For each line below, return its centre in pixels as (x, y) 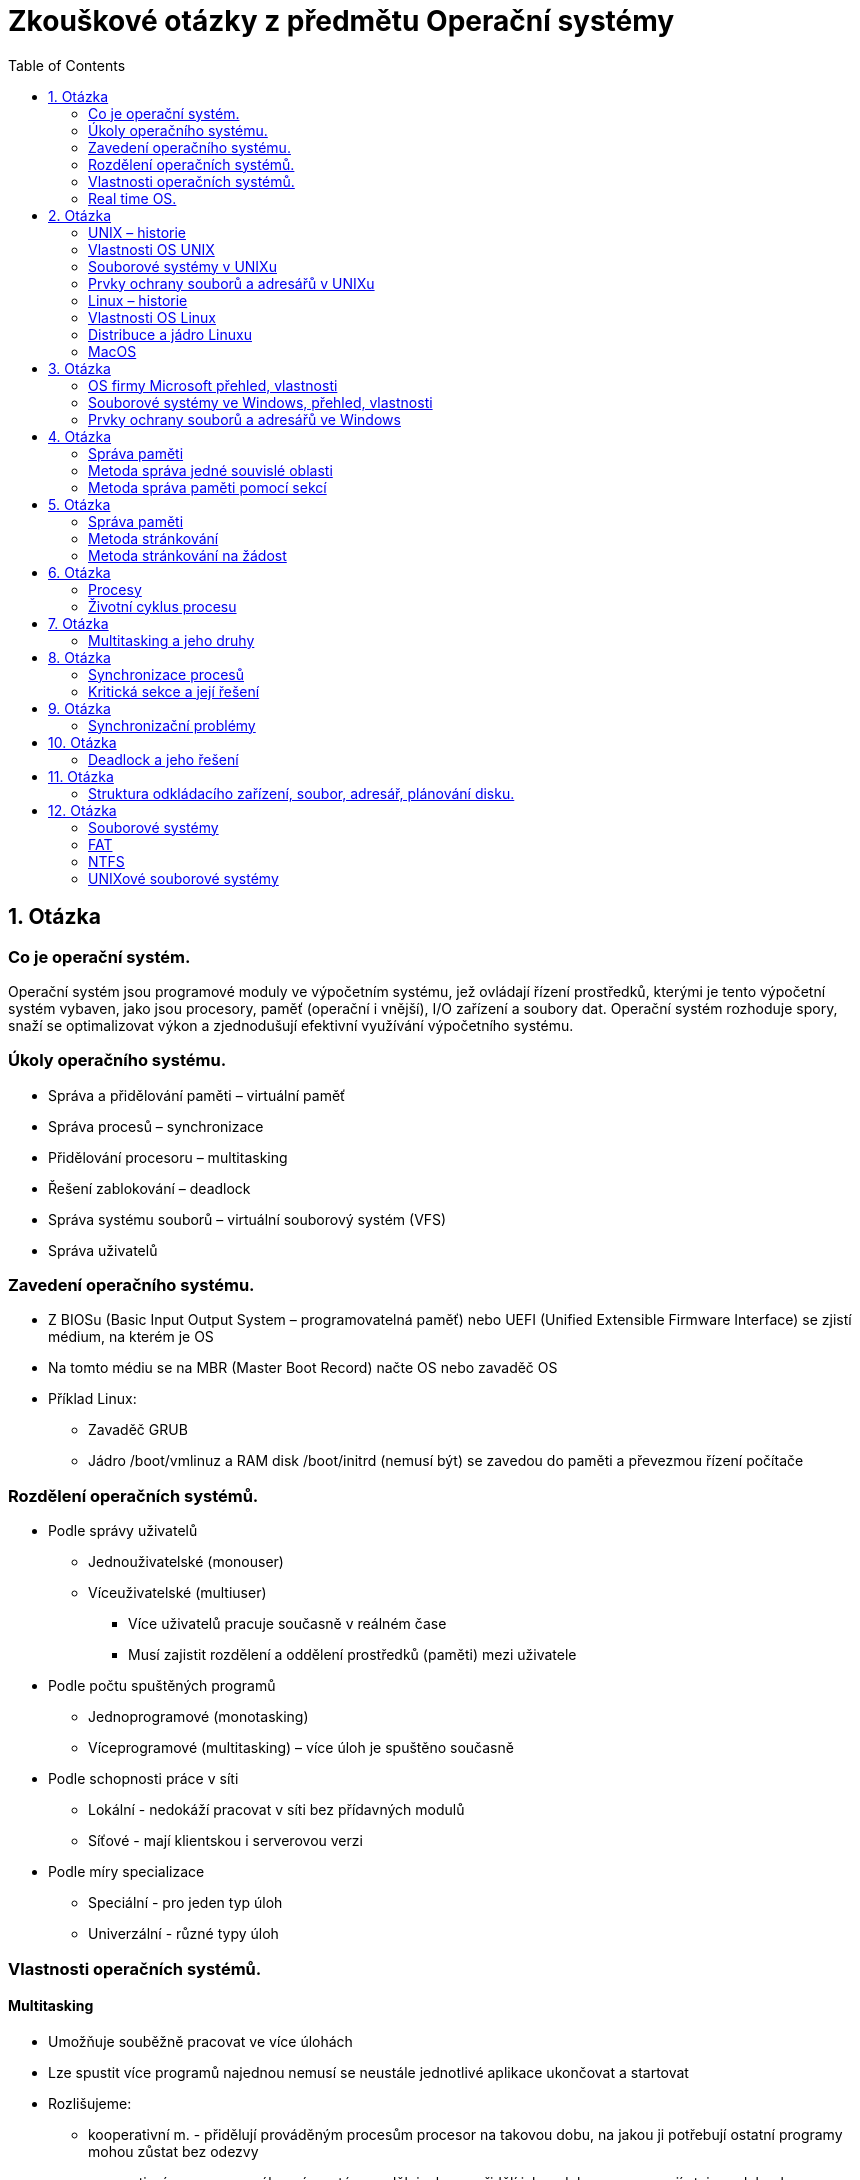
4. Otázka (80, 436)
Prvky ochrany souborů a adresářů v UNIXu (231, 283)
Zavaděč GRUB (138, 1430)
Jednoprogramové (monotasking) (198, 1717)
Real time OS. (132, 198)
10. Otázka (82, 742)
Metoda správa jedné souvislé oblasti (210, 470)
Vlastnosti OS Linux (152, 317)
